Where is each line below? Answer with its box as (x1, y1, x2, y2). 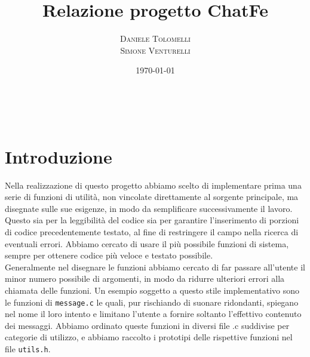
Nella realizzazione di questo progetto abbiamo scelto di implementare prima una (5, 178, 302, 191)
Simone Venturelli (120, 44, 191, 56)
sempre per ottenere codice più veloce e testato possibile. (5, 249, 213, 261)
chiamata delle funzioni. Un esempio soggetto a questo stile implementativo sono (5, 284, 300, 296)
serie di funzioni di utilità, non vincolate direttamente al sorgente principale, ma (5, 190, 299, 203)
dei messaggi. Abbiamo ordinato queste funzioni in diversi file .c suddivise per (5, 319, 290, 331)
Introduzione (5, 144, 112, 168)
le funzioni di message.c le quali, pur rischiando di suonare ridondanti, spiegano (5, 296, 299, 308)
